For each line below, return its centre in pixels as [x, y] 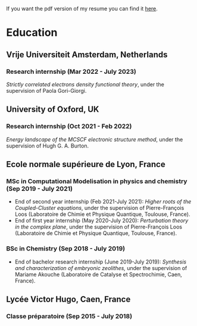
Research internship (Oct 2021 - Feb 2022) [69, 126]
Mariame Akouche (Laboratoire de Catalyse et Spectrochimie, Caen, [98, 274]
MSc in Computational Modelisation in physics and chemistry [97, 181]
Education [32, 33]
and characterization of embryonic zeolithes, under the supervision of [101, 268]
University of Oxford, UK [53, 109]
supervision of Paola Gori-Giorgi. [46, 90]
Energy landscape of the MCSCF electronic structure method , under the [95, 139]
